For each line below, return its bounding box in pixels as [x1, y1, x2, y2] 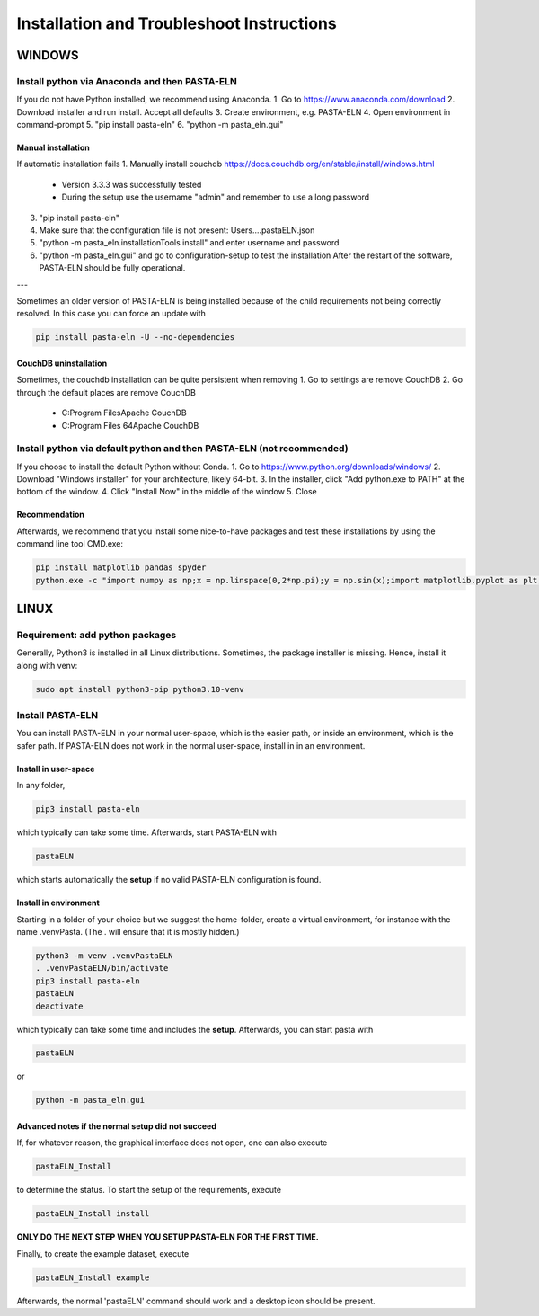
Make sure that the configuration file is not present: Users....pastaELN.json [39, 225, 315, 236]
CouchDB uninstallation [16, 358, 108, 369]
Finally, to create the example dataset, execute [16, 1248, 190, 1258]
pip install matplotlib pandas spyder [35, 563, 207, 573]
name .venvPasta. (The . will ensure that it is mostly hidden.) [16, 926, 240, 937]
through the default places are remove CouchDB [16, 387, 197, 397]
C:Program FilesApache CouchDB [61, 407, 188, 418]
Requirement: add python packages [16, 628, 177, 641]
